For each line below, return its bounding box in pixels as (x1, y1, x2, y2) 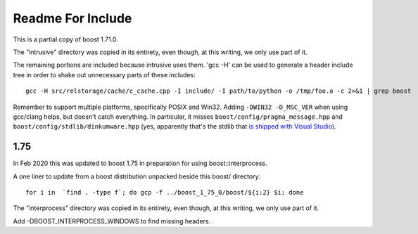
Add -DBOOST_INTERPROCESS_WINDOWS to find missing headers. (13, 216, 211, 225)
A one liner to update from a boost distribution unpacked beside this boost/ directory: (13, 172, 261, 181)
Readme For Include (13, 11, 132, 26)
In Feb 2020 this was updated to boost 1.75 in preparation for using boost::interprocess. (13, 159, 267, 168)
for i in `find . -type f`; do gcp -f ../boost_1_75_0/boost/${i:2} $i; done (25, 188, 304, 196)
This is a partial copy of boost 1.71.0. (13, 35, 119, 44)
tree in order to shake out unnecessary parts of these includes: (13, 70, 196, 79)
